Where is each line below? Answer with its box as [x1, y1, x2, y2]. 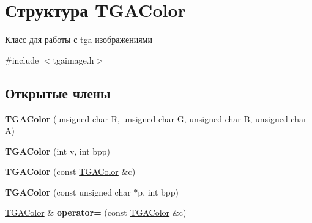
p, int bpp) [138, 185, 179, 198]
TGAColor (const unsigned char [5, 185, 131, 198]
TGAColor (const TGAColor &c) [5, 165, 136, 178]
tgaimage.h [53, 53, 94, 66]
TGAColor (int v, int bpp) [5, 144, 111, 157]
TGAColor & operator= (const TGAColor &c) [5, 206, 187, 219]
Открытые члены [5, 83, 111, 102]
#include [5, 53, 39, 66]
